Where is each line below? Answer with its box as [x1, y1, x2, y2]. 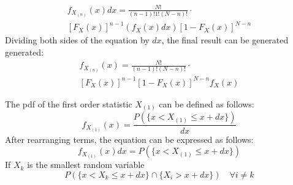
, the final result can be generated [161, 34, 289, 46]
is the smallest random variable [27, 158, 145, 171]
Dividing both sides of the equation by [5, 34, 150, 46]
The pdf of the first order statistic [5, 97, 132, 110]
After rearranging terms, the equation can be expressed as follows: [5, 132, 254, 145]
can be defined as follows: [159, 97, 254, 110]
